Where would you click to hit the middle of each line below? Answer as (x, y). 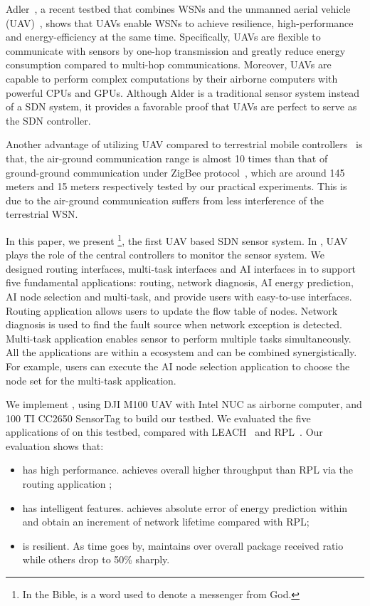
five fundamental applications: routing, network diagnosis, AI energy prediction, (180, 282)
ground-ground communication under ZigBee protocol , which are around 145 (175, 172)
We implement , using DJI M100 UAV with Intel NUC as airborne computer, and (184, 404)
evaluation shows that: (55, 445)
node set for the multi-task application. (91, 380)
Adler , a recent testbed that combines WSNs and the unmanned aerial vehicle (178, 9)
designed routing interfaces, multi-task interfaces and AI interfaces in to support (181, 268)
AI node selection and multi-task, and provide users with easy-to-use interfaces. (179, 296)
